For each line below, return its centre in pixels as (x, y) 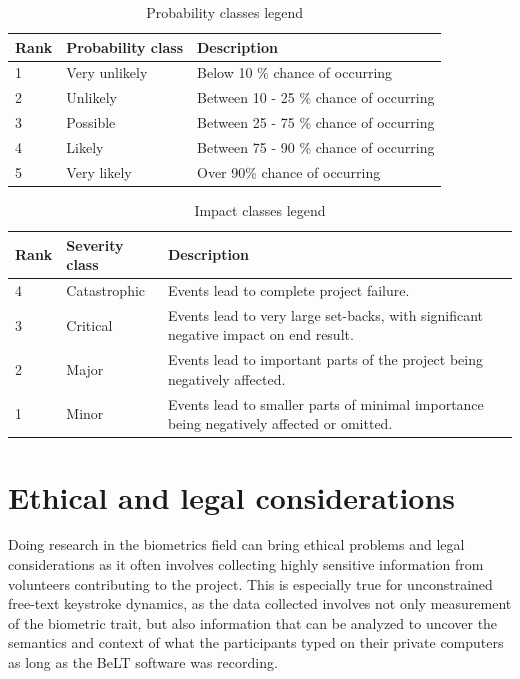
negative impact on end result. (260, 334)
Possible (91, 122)
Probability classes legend (225, 12)
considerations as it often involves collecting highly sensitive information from (246, 564)
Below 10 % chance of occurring (295, 72)
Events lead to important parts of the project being (325, 359)
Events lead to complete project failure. (288, 289)
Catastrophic (106, 289)
